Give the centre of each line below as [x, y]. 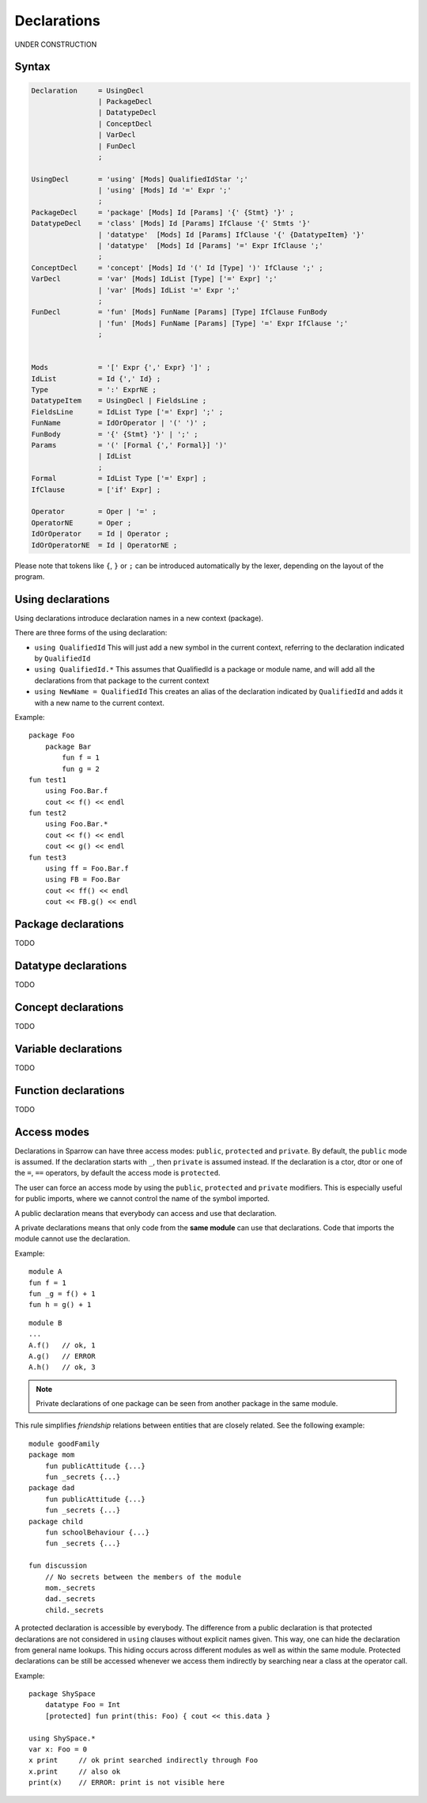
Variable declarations [68, 1048]
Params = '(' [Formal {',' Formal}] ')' [129, 445]
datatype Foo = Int [83, 1705]
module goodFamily [64, 1443]
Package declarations [69, 924]
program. [30, 576]
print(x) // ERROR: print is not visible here [127, 1783]
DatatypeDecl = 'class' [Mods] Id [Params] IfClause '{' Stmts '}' [171, 223]
